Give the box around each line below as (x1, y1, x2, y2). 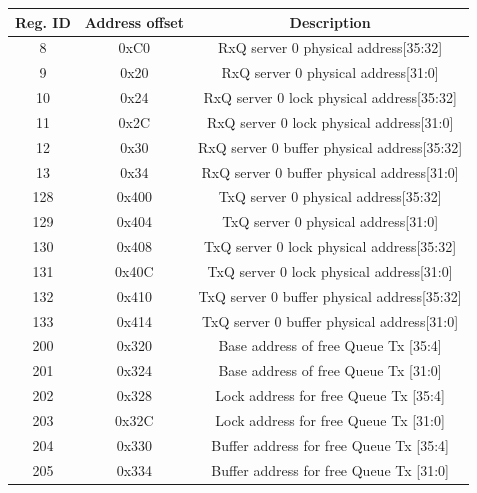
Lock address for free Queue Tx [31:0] (215, 410, 445, 430)
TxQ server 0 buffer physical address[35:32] (198, 285, 462, 306)
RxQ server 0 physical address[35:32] (217, 37, 443, 58)
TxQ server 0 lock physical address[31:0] (207, 260, 453, 281)
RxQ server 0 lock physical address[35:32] (203, 87, 457, 108)
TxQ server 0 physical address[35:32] (218, 186, 442, 207)
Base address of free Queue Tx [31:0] (218, 360, 442, 381)
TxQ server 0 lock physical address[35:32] (204, 236, 457, 257)
